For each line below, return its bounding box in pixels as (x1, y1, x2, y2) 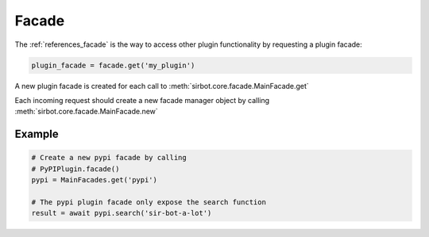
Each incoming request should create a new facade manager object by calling (14, 95, 270, 105)
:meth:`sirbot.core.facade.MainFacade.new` (14, 107, 158, 117)
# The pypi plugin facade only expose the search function (31, 197, 266, 206)
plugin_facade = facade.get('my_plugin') (31, 60, 195, 70)
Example (14, 128, 59, 141)
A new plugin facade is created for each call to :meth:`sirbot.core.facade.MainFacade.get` (14, 81, 309, 90)
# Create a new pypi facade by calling (31, 153, 187, 162)
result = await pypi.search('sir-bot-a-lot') (31, 208, 212, 218)
